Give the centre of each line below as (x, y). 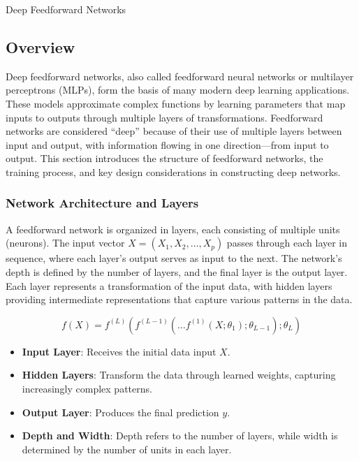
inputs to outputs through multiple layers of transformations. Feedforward (164, 117)
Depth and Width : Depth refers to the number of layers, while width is (180, 436)
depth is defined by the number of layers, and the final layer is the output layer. (177, 271)
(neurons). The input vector (65, 243)
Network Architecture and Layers (102, 203)
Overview (41, 46)
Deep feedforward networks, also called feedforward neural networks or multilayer (180, 76)
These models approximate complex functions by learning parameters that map (176, 103)
